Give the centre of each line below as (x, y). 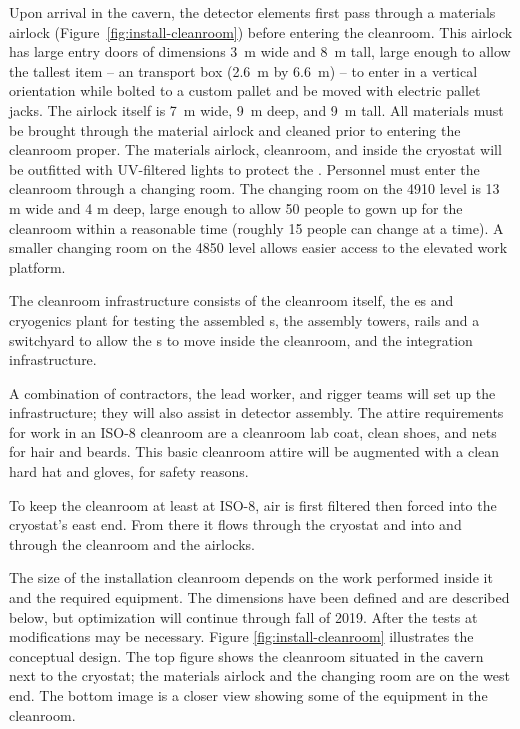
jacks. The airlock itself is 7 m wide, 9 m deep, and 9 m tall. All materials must (256, 109)
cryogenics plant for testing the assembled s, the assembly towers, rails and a (244, 319)
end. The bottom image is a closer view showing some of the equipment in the (248, 695)
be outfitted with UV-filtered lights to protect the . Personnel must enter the (244, 168)
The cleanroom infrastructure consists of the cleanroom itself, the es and (231, 300)
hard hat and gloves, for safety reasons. (129, 471)
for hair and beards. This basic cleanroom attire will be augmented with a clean (254, 451)
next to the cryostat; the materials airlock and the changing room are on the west (259, 675)
